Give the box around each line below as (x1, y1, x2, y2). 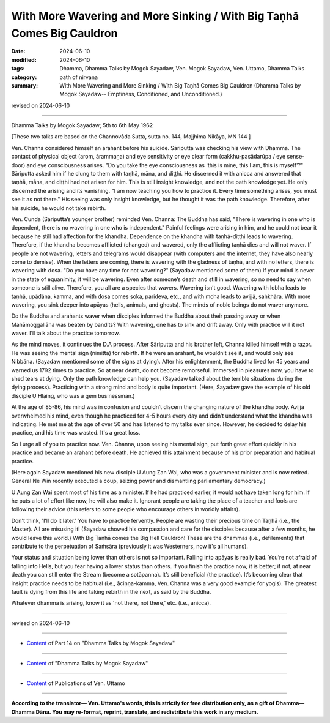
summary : (11, 81, 38, 89)
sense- (287, 153, 305, 160)
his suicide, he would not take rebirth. (11, 204, 106, 211)
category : (11, 73, 37, 81)
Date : (11, 48, 26, 55)
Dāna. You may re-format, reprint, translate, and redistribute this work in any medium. (35, 708, 259, 716)
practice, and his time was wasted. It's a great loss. (11, 429, 141, 436)
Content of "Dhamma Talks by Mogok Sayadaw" (26, 659, 148, 667)
